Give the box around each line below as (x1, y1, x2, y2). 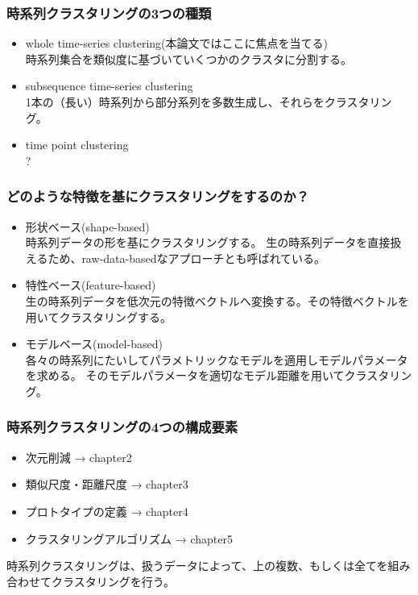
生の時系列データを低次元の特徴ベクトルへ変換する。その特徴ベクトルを (25, 292, 409, 309)
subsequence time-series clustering (25, 77, 193, 94)
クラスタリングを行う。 (51, 572, 175, 589)
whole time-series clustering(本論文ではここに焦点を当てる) (25, 35, 328, 52)
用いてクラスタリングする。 (25, 308, 172, 325)
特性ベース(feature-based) (25, 277, 156, 293)
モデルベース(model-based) (25, 335, 163, 352)
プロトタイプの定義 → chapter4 (25, 502, 188, 519)
